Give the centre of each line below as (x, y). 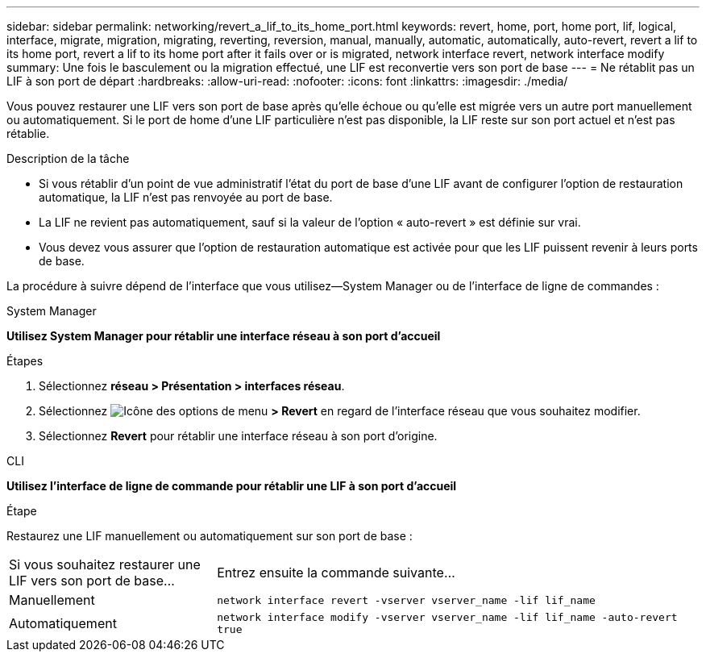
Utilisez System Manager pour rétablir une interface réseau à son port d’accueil (224, 336)
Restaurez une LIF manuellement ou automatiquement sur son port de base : (210, 536)
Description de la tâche (68, 158)
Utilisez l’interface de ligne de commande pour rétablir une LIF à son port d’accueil (232, 486)
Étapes (25, 361)
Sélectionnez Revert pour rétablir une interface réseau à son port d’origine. (238, 436)
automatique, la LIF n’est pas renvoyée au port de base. (186, 197)
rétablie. (28, 133)
